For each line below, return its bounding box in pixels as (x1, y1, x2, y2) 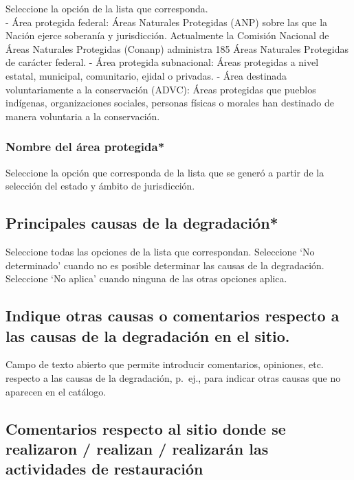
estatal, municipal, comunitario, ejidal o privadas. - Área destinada (5, 68, 287, 82)
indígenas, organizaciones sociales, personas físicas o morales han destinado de (5, 95, 335, 110)
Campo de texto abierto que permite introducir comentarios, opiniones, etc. (5, 357, 324, 372)
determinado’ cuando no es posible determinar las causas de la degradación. (5, 258, 324, 272)
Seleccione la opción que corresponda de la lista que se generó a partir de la (5, 165, 324, 179)
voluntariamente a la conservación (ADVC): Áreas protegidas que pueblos (5, 82, 316, 96)
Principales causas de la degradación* (5, 212, 278, 233)
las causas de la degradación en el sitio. (5, 325, 290, 346)
